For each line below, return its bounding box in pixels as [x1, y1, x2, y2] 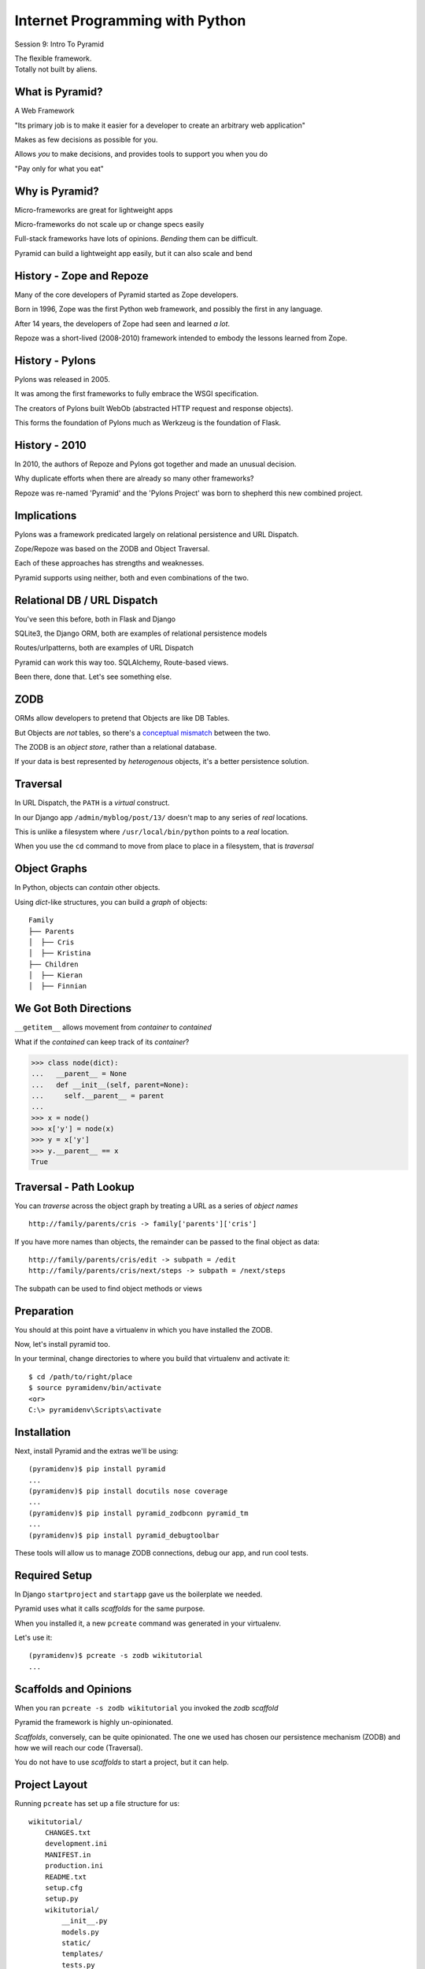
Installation [14, 1426, 71, 1439]
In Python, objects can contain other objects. [14, 883, 161, 892]
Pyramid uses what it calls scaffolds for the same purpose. [14, 1604, 205, 1614]
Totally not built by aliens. [14, 65, 98, 74]
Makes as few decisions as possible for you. [14, 135, 158, 145]
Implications [14, 509, 77, 522]
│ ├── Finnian [28, 981, 87, 991]
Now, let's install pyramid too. [14, 1340, 110, 1348]
